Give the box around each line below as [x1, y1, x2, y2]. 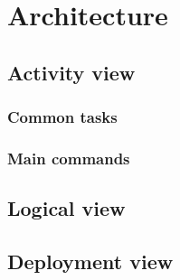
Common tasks [7, 106, 118, 128]
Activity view [7, 58, 136, 86]
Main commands [7, 146, 130, 169]
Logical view [7, 194, 126, 222]
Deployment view [7, 247, 174, 275]
